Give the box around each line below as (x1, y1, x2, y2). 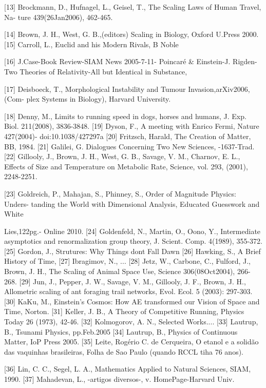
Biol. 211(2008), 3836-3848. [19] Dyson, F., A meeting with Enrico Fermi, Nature (4, 121, 259, 131)
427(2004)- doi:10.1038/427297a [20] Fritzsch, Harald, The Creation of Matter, (4, 130, 251, 141)
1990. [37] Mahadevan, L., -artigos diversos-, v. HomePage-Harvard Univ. (4, 374, 235, 384)
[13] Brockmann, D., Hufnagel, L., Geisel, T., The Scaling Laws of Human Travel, (4, 2, 261, 12)
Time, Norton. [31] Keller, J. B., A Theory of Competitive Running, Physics (4, 306, 244, 317)
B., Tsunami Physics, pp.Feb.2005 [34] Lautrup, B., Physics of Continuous (4, 326, 238, 337)
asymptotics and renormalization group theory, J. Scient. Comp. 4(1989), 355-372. (4, 236, 262, 246)
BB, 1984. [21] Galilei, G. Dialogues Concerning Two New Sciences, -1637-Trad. (4, 141, 255, 151)
